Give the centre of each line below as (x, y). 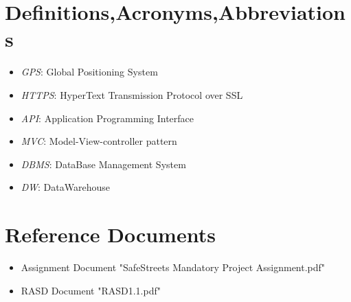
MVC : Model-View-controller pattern (99, 141)
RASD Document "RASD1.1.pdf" (91, 290)
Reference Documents (110, 234)
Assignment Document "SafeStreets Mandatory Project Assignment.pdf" (173, 267)
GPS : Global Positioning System (89, 72)
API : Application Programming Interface (107, 118)
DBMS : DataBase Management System (103, 164)
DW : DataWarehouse (65, 187)
